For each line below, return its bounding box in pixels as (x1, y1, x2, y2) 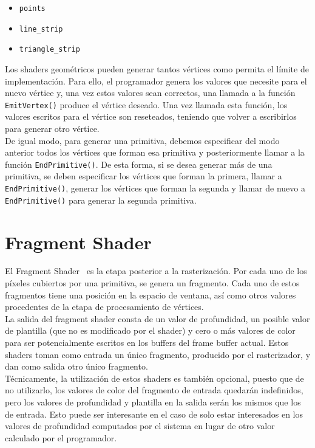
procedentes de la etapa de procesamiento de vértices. (5, 300, 204, 313)
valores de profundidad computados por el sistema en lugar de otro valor (5, 419, 275, 432)
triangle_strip (19, 45, 81, 54)
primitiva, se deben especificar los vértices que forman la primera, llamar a (5, 170, 282, 182)
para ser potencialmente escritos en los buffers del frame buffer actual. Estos (5, 336, 289, 349)
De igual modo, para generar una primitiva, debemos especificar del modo (5, 134, 280, 146)
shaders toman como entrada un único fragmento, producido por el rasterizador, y (5, 348, 311, 360)
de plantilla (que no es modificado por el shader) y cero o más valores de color (5, 324, 296, 337)
